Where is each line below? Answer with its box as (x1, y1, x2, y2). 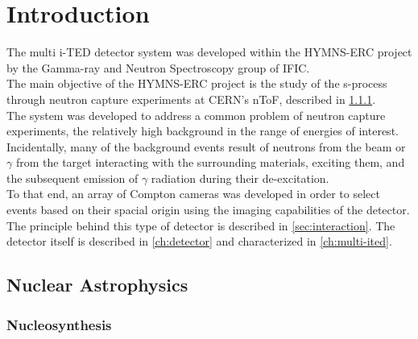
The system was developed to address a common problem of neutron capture (6, 106, 386, 123)
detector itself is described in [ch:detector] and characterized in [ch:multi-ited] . (6, 233, 392, 250)
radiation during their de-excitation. (151, 169, 329, 186)
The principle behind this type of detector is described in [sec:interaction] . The (6, 217, 395, 234)
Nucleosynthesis (6, 314, 112, 334)
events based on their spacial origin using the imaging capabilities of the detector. (6, 201, 410, 218)
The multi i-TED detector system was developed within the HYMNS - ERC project (6, 43, 412, 60)
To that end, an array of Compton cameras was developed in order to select (6, 185, 380, 202)
